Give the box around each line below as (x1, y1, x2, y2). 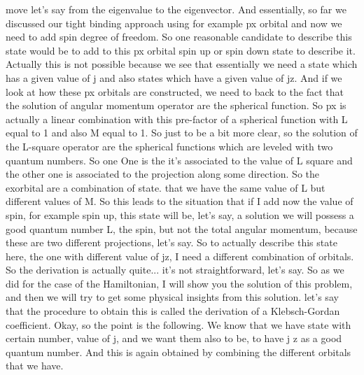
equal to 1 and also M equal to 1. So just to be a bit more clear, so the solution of (6, 125, 358, 140)
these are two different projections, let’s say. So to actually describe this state (6, 235, 337, 250)
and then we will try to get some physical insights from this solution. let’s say (6, 290, 339, 304)
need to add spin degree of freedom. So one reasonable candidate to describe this (6, 29, 352, 44)
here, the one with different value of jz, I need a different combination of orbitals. (6, 248, 354, 263)
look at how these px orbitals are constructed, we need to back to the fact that (6, 84, 344, 99)
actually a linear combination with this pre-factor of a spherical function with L (6, 111, 348, 126)
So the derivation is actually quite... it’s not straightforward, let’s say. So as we (6, 262, 344, 277)
